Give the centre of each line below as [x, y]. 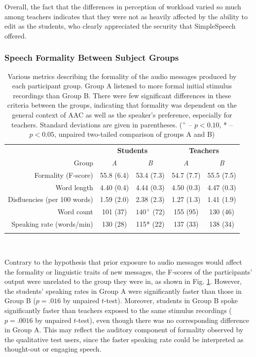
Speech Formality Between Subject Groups [92, 58]
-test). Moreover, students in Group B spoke [171, 300]
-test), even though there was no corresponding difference [163, 320]
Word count [75, 212]
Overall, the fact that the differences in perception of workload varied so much [123, 6]
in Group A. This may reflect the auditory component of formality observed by [124, 330]
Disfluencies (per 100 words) [51, 199]
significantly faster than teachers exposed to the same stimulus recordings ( [118, 310]
